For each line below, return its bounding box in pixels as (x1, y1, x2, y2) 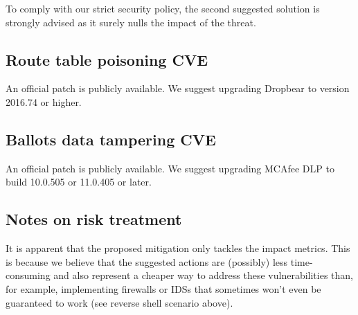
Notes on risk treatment (6, 208, 182, 230)
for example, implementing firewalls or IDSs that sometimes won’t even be (6, 281, 321, 296)
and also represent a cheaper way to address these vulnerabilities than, (53, 268, 353, 282)
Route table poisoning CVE (6, 48, 208, 70)
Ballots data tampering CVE (6, 128, 216, 150)
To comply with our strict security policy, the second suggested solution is (6, 1, 320, 15)
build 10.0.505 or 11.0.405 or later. (6, 174, 152, 189)
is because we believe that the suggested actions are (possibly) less (6, 254, 288, 269)
